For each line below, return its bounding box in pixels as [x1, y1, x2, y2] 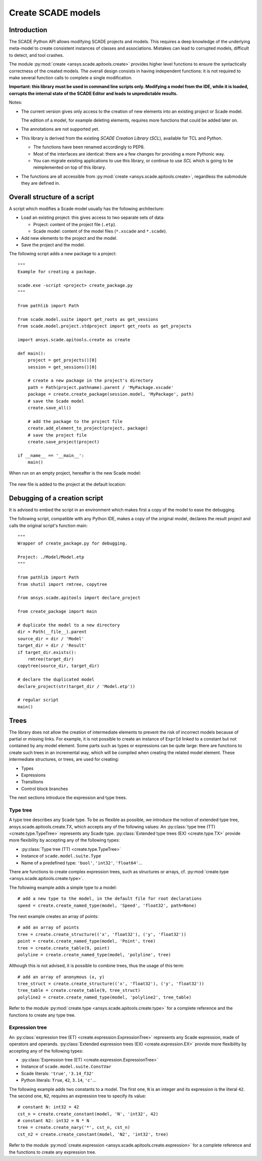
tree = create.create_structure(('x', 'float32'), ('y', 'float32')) [17, 932, 187, 937]
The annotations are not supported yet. [21, 126, 99, 132]
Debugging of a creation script [9, 494, 103, 502]
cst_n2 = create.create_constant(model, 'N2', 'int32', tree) [17, 1131, 169, 1137]
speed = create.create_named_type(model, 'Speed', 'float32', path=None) [17, 902, 197, 908]
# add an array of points [17, 925, 80, 931]
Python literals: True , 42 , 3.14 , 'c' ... [21, 1077, 97, 1083]
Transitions [21, 779, 44, 785]
